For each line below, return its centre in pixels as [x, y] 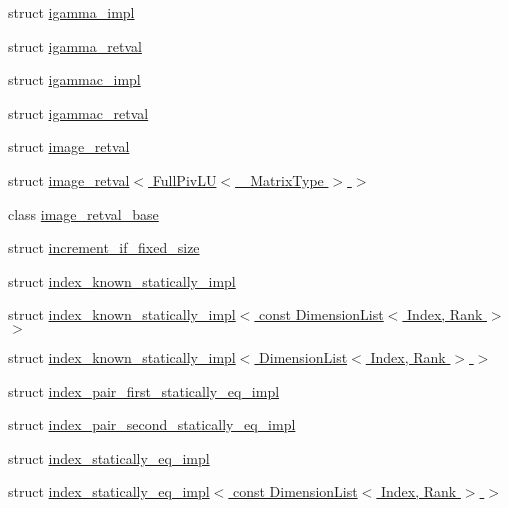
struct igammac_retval [78, 112]
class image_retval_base [83, 213]
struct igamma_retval [75, 45]
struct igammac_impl [74, 79]
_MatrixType [281, 179]
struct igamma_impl [71, 12]
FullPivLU [184, 179]
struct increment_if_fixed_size [104, 247]
